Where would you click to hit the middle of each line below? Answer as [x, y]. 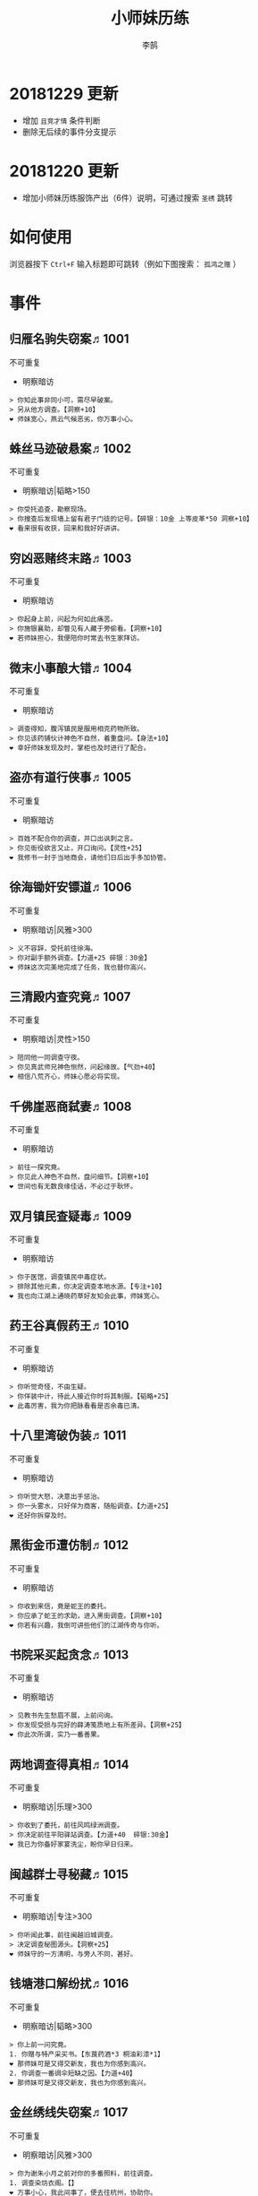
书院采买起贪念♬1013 [69, 1654]
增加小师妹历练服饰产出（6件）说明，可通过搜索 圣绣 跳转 [128, 197]
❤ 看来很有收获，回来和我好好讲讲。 [67, 529]
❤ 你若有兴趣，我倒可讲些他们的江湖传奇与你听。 [86, 1625]
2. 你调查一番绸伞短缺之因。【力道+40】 [73, 2073]
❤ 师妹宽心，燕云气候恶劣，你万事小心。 [73, 419]
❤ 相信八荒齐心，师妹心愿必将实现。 [67, 1077]
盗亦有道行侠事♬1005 [71, 777]
